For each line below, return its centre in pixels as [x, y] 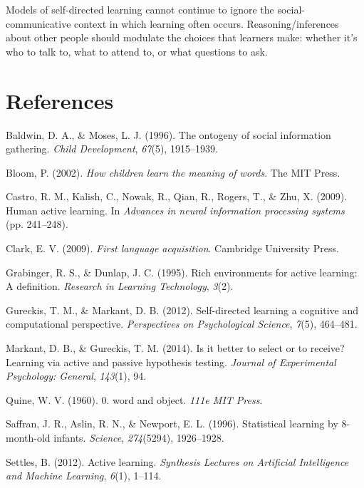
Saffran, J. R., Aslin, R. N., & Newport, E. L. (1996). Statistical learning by [172, 424]
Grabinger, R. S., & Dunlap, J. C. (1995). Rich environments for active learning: [182, 272]
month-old [28, 437]
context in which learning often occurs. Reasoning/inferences [207, 23]
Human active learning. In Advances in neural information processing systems [175, 210]
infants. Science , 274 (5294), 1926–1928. [139, 437]
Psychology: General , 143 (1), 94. [76, 376]
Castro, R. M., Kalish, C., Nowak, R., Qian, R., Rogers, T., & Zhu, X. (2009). [177, 196]
